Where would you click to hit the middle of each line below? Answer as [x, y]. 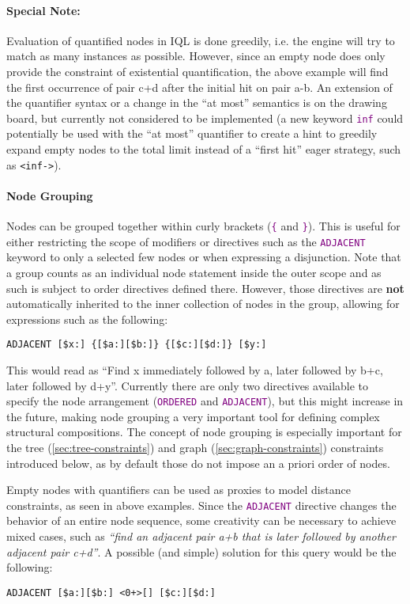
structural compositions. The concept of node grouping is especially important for [204, 432]
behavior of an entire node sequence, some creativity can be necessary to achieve [201, 520]
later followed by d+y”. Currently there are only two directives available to [188, 385]
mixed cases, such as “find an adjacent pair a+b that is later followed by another [201, 536]
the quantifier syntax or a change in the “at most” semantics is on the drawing [197, 103]
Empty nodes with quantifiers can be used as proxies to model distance [179, 490]
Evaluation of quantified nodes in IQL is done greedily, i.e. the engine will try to [201, 40]
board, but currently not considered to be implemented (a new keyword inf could [205, 118]
